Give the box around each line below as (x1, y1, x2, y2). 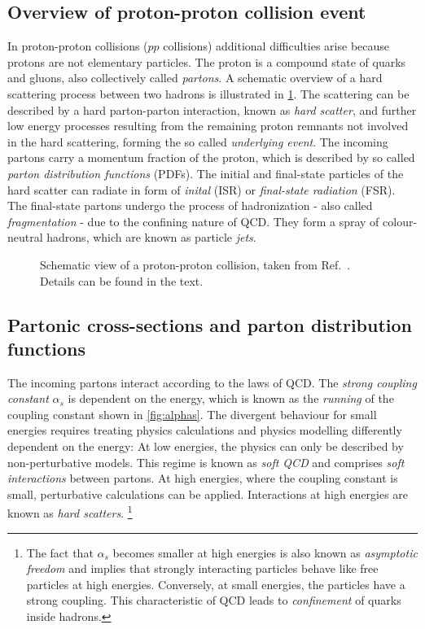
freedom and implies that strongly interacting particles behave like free (26, 560, 379, 577)
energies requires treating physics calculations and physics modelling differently (7, 422, 402, 439)
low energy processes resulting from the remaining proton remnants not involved (7, 117, 409, 134)
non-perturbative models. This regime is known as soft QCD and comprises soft (7, 453, 405, 470)
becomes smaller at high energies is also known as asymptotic (112, 544, 418, 561)
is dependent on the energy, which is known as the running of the (68, 390, 394, 407)
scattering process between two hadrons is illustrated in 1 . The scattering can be (7, 85, 410, 102)
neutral (7, 229, 43, 246)
